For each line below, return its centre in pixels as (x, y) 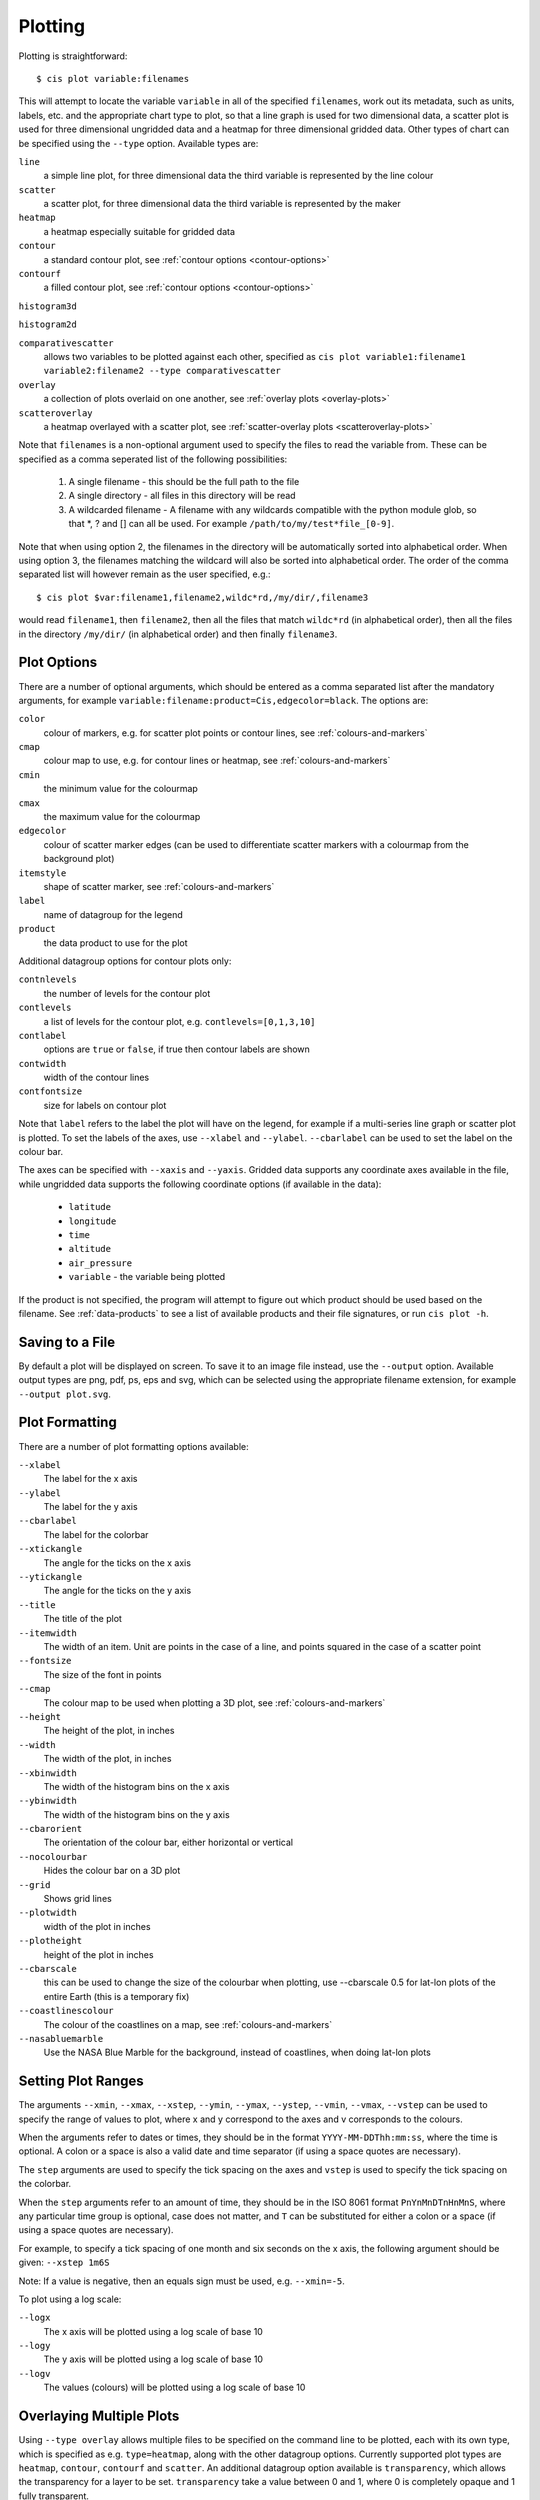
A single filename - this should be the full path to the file (184, 482)
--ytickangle (50, 1577)
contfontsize (50, 1091)
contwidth (42, 1063)
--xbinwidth (47, 1773)
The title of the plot (82, 1619)
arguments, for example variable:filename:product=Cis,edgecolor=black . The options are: (223, 700)
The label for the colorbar (96, 1534)
